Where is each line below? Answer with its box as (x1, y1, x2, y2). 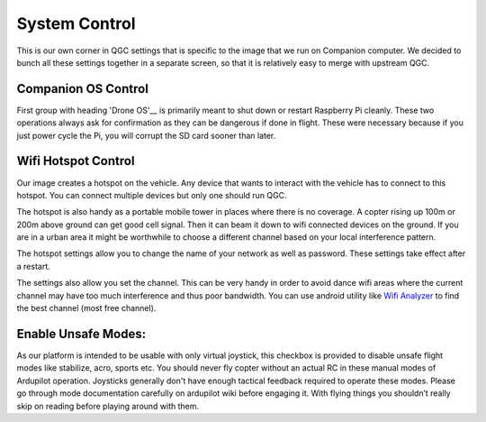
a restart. (16, 261, 51, 271)
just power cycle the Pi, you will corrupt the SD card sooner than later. (16, 130, 276, 141)
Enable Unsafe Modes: (16, 326, 147, 342)
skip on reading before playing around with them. (16, 400, 200, 411)
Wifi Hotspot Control (16, 153, 135, 169)
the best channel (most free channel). (16, 303, 157, 314)
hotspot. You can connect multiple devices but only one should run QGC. (16, 189, 287, 200)
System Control (16, 14, 136, 33)
